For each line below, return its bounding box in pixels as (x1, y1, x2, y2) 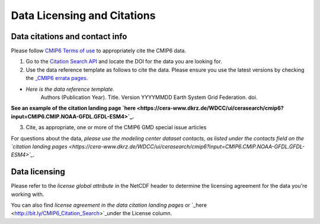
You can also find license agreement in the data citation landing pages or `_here (11, 201, 207, 209)
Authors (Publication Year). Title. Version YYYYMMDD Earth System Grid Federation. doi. (40, 94, 258, 101)
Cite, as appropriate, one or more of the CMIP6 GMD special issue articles (25, 124, 207, 131)
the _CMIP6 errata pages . (25, 75, 88, 82)
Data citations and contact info (11, 31, 127, 41)
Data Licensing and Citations (11, 9, 156, 22)
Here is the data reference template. (25, 85, 115, 92)
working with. (11, 190, 44, 198)
